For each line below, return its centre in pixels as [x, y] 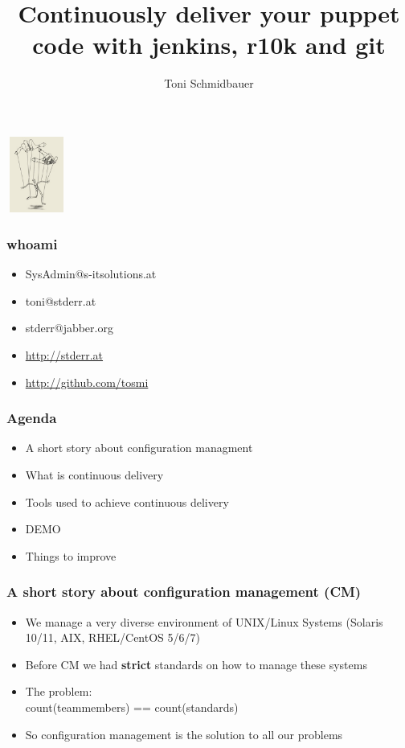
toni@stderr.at [61, 300]
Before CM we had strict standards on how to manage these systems [196, 664]
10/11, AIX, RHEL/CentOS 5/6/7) [112, 637]
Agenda [32, 418]
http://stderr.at [64, 354]
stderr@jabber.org [69, 328]
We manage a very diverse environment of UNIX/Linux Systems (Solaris [204, 621]
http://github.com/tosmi [87, 382]
